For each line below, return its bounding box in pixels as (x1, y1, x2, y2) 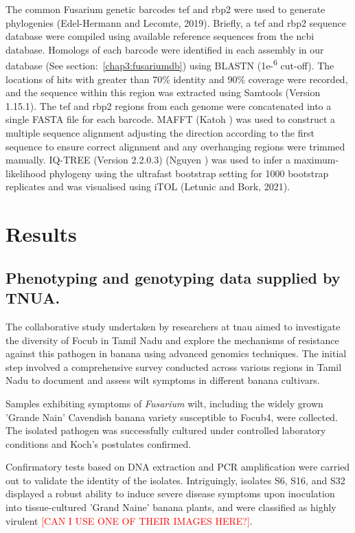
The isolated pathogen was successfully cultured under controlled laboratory (5, 423, 326, 438)
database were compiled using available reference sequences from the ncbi (5, 29, 314, 43)
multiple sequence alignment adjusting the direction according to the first (5, 126, 314, 139)
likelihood (5, 166, 47, 180)
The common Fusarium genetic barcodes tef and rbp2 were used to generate (5, 2, 325, 16)
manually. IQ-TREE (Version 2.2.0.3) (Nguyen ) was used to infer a (5, 152, 291, 167)
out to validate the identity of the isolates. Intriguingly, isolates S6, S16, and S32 (5, 473, 345, 487)
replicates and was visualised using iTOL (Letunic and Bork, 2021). (5, 179, 290, 194)
